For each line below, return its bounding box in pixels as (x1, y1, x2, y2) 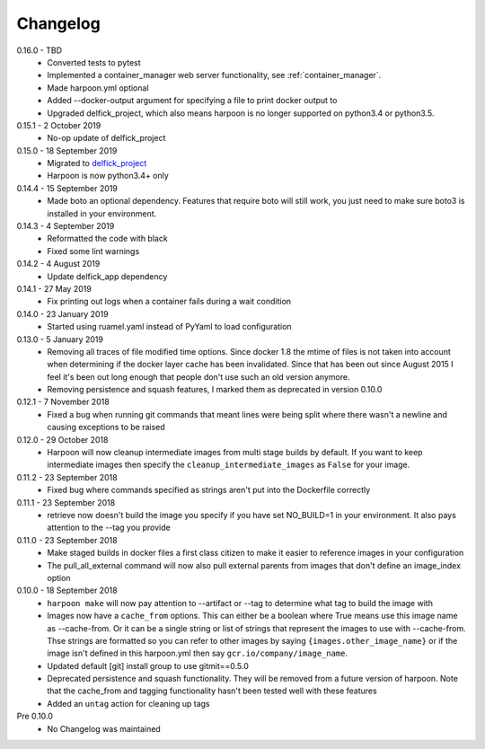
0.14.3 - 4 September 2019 (16, 221, 115, 232)
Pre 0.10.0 (16, 710, 54, 722)
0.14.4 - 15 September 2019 (16, 182, 119, 193)
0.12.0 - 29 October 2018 (16, 434, 109, 445)
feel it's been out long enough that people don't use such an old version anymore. (47, 371, 350, 382)
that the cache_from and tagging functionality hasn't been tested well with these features (47, 685, 377, 696)
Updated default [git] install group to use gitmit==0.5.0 (47, 660, 249, 671)
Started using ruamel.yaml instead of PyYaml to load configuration (47, 322, 292, 332)
